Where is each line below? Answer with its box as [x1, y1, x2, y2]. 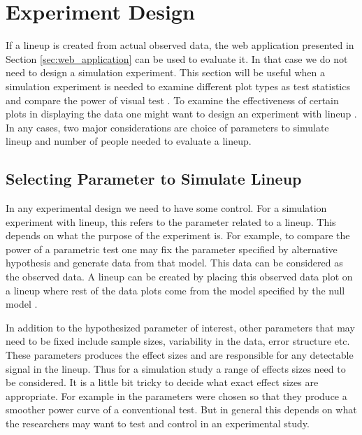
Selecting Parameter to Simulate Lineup [6, 168, 302, 190]
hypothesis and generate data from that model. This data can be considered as [6, 255, 343, 270]
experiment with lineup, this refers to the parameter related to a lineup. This [6, 214, 336, 229]
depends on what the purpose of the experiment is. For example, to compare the [6, 228, 350, 243]
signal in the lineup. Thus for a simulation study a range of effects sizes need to [6, 361, 346, 376]
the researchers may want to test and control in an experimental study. [6, 415, 310, 430]
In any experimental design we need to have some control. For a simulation [6, 201, 327, 215]
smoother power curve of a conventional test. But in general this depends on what [6, 402, 357, 417]
